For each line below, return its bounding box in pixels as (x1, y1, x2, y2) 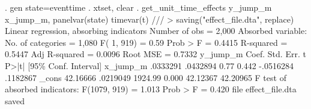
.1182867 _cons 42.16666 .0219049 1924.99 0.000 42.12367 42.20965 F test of (5, 71, 286, 83)
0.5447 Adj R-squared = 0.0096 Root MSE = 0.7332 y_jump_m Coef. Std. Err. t (5, 48, 306, 60)
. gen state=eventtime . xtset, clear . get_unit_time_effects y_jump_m (5, 1, 272, 13)
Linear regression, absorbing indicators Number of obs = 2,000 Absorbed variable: (5, 24, 307, 37)
